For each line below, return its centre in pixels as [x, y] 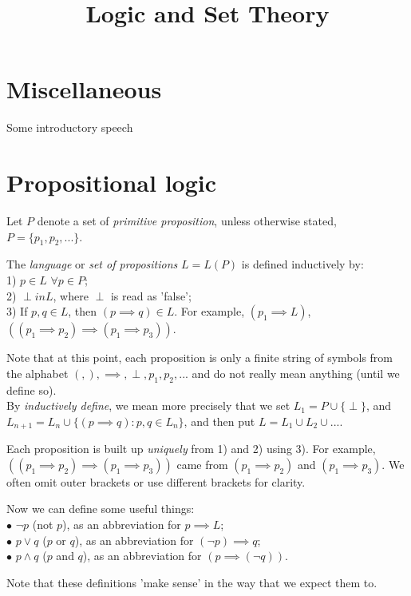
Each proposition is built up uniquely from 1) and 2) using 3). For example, [191, 449]
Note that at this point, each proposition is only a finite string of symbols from [200, 358]
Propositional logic [112, 183]
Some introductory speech [70, 127]
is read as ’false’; [151, 295]
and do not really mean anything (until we [296, 373]
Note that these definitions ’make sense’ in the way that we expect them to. [192, 582]
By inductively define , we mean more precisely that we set [148, 405]
